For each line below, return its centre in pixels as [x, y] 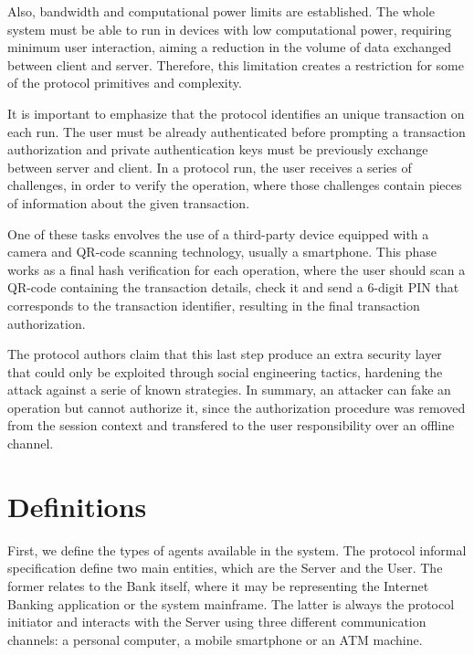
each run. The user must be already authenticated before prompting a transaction [237, 131]
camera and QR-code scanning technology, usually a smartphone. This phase [222, 252]
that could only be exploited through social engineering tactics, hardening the [225, 371]
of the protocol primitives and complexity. [125, 83]
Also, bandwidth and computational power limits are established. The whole [221, 11]
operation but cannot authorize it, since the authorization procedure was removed [237, 407]
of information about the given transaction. [129, 202]
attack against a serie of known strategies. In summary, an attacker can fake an [229, 390]
